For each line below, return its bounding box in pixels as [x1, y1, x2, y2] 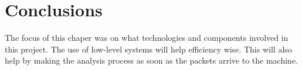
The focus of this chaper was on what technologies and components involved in [5, 32, 289, 44]
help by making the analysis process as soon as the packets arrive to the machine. [5, 54, 298, 66]
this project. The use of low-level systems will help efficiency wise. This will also [5, 43, 292, 55]
